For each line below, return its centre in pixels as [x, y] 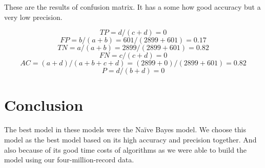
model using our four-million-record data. [69, 160]
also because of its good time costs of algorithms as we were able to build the [126, 149]
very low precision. [33, 17]
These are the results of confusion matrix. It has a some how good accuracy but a [132, 7]
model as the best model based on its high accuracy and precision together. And [130, 139]
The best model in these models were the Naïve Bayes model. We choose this [125, 129]
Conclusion [44, 105]
